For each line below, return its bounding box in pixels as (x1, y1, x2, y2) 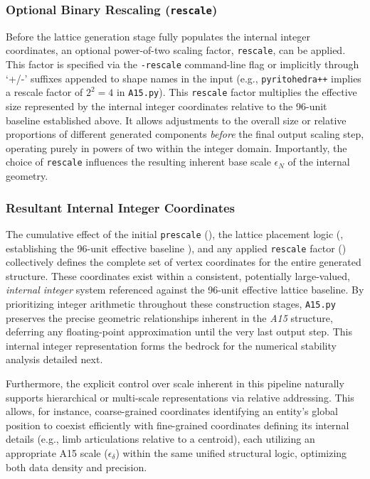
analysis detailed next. (6, 352, 103, 367)
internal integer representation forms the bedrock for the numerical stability (6, 338, 337, 352)
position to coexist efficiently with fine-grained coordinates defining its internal (6, 417, 349, 432)
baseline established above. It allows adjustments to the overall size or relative (6, 112, 347, 127)
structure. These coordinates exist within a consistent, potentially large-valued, (6, 268, 351, 283)
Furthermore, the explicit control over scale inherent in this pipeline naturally (6, 375, 344, 390)
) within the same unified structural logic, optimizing (115, 445, 347, 460)
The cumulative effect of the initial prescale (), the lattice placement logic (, (6, 226, 344, 241)
